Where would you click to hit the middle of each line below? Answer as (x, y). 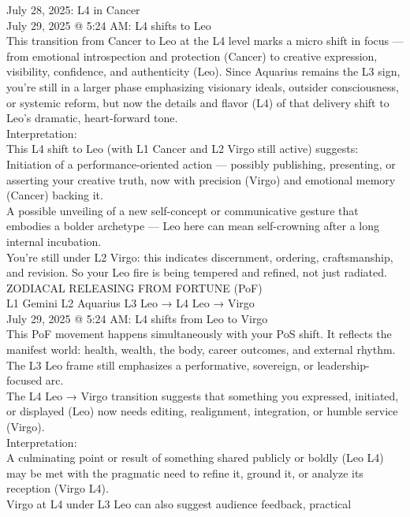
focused (24, 380)
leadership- (343, 365)
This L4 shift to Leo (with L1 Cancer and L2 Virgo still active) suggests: (183, 149)
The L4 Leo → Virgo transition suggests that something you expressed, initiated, (203, 395)
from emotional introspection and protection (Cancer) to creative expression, (192, 56)
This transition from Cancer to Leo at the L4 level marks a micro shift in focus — (205, 41)
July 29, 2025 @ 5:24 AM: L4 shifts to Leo (109, 25)
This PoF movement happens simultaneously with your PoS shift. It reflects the (199, 334)
